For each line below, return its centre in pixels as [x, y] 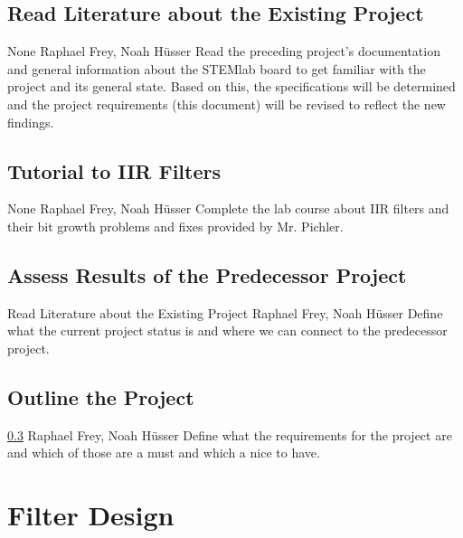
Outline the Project [101, 396]
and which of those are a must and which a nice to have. [164, 453]
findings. [31, 122]
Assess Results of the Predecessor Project [207, 274]
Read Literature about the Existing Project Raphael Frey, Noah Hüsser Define [225, 312]
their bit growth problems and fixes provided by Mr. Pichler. [175, 226]
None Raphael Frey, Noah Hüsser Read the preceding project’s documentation [224, 51]
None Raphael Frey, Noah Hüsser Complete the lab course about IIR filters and [228, 208]
